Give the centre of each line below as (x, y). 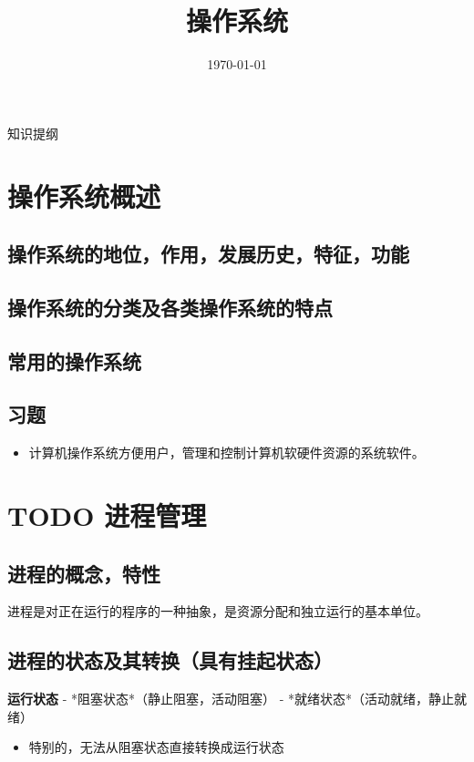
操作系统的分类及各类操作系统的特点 (170, 307)
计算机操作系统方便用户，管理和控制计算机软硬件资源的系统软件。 (227, 453)
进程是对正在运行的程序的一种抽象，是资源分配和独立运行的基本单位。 (218, 611)
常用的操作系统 (74, 360)
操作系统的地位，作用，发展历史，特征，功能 (208, 254)
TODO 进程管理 (107, 515)
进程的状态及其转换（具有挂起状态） (170, 660)
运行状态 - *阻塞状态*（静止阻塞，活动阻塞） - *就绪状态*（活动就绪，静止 (231, 699)
